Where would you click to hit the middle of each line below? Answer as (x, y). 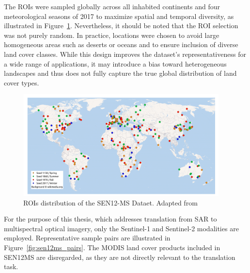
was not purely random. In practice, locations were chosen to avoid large (112, 35)
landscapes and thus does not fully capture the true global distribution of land (120, 73)
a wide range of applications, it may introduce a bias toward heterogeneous (115, 63)
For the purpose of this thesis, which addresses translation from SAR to (110, 219)
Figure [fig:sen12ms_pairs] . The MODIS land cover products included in (112, 247)
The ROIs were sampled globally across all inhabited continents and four (112, 6)
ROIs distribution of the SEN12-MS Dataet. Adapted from (110, 202)
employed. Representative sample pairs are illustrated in (87, 238)
